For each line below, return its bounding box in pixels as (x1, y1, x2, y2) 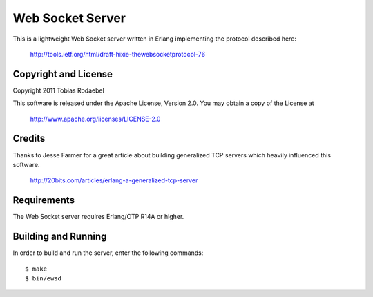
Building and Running (12, 231, 107, 242)
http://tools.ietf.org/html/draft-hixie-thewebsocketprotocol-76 (30, 50, 206, 58)
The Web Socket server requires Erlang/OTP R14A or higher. (12, 213, 184, 221)
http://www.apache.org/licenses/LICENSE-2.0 (30, 115, 161, 123)
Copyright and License (12, 68, 113, 79)
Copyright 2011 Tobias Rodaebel (12, 86, 105, 95)
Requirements (12, 194, 75, 207)
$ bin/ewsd (25, 274, 62, 282)
